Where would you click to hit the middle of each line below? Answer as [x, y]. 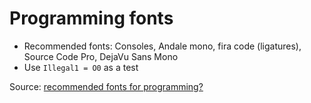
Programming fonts [91, 18]
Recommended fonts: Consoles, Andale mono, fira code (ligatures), [162, 46]
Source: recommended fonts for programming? [106, 86]
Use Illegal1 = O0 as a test [81, 67]
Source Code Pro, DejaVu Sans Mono [101, 56]
